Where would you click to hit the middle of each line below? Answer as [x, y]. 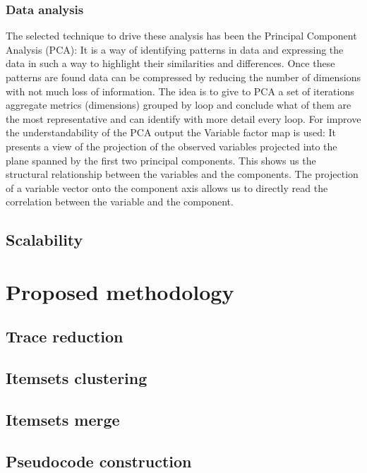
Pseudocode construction [99, 461]
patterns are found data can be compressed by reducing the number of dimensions [183, 77]
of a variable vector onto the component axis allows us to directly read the [167, 187]
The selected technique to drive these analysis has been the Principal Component [181, 36]
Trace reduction [65, 336]
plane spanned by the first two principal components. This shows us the [161, 160]
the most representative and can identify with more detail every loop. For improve [183, 118]
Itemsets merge [63, 420]
